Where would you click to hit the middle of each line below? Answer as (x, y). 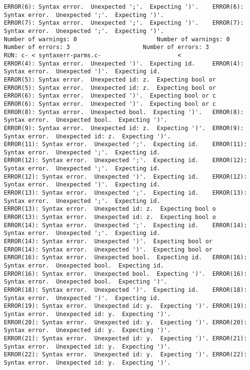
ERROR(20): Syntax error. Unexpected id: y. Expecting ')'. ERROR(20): (126, 322)
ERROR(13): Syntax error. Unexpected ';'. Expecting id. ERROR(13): (126, 193)
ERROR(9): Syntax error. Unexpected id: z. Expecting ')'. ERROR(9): (124, 128)
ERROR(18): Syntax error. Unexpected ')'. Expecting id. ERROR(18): (126, 290)
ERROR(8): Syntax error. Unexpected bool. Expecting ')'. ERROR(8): (124, 112)
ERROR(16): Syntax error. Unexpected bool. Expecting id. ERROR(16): (126, 258)
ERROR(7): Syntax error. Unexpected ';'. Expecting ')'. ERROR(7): (124, 23)
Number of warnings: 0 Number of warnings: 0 (117, 39)
